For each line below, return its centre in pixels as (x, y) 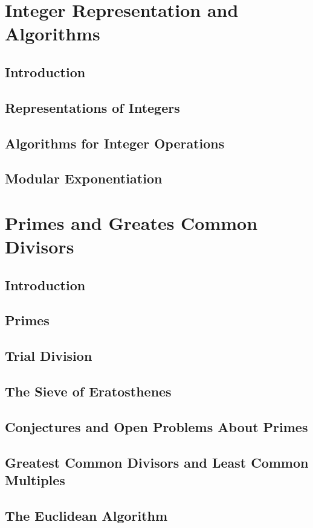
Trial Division (49, 356)
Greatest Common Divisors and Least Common (157, 462)
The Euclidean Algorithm (86, 515)
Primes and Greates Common (131, 222)
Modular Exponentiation (84, 178)
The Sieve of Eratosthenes (88, 391)
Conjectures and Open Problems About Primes (156, 426)
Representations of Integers (92, 107)
